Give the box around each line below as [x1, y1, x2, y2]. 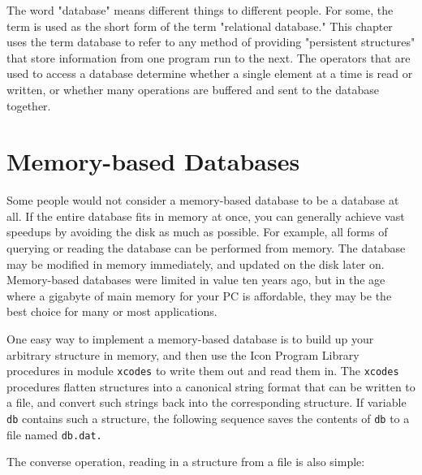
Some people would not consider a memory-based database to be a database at [6, 192, 399, 209]
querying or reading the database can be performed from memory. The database [6, 240, 406, 257]
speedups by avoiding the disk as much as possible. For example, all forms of [6, 223, 388, 240]
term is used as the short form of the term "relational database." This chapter [6, 17, 393, 34]
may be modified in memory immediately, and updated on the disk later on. [6, 255, 385, 272]
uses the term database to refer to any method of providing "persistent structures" [6, 33, 416, 50]
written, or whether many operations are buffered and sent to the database [6, 80, 379, 97]
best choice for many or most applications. [6, 303, 217, 320]
